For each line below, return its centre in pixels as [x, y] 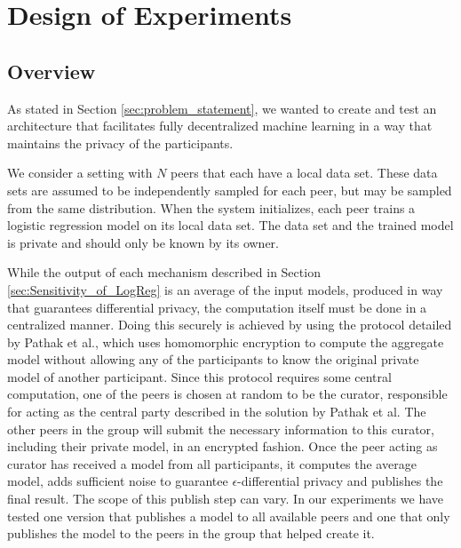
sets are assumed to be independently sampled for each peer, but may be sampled [230, 190]
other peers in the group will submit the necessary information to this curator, [221, 429]
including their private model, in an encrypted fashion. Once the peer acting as [223, 446]
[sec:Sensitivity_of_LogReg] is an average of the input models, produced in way [225, 289]
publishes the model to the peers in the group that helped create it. [191, 533]
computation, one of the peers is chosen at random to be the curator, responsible [227, 394]
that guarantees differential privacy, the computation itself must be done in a [217, 307]
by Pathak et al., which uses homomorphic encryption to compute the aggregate [226, 342]
